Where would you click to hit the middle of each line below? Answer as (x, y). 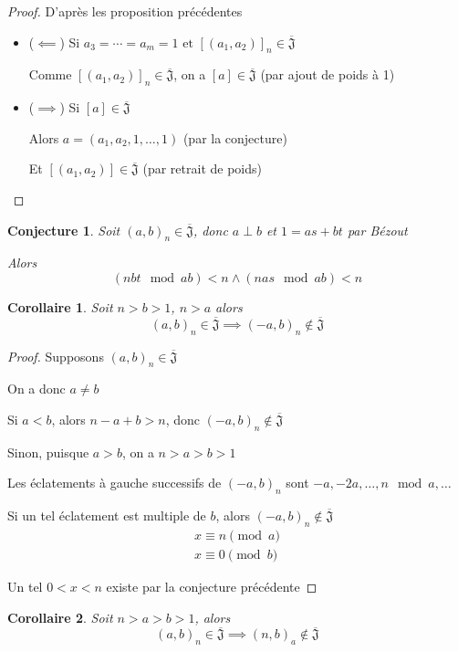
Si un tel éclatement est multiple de (107, 515)
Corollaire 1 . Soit (60, 306)
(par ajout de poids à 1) (328, 74)
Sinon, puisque (48, 452)
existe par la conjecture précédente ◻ (212, 586)
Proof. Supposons (56, 356)
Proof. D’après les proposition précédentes (125, 11)
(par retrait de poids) (202, 168)
